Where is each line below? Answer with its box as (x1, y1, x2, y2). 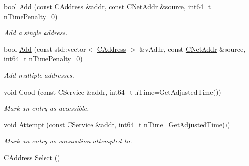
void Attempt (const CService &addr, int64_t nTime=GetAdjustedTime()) (4, 119, 230, 129)
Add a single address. (4, 27, 68, 38)
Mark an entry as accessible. (4, 103, 89, 113)
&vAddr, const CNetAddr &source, (139, 44, 246, 54)
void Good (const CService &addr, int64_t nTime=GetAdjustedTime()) (4, 86, 221, 96)
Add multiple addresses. (4, 70, 74, 80)
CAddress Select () (4, 152, 60, 162)
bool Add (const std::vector (4, 44, 86, 54)
